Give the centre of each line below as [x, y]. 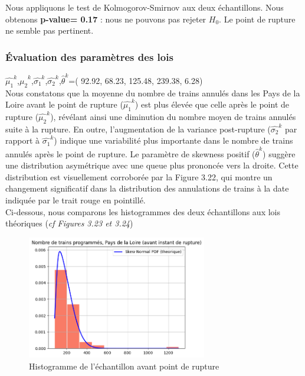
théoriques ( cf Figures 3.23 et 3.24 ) [69, 223]
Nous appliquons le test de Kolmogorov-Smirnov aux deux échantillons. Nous [145, 7]
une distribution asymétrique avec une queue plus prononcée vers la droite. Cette [152, 165]
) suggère [279, 153]
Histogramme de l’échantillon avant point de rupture [124, 366]
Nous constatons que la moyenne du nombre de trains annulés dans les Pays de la [153, 93]
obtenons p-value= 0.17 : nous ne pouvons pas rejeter [106, 19]
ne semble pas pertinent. [50, 30]
